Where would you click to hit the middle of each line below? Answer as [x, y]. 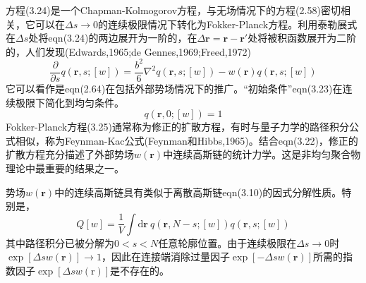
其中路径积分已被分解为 [60, 242]
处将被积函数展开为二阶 [302, 38]
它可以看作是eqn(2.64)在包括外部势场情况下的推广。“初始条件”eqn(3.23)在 [174, 88]
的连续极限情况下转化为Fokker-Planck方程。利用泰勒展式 [227, 24]
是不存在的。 [140, 270]
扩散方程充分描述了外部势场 [70, 154]
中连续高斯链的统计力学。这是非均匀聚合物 [262, 154]
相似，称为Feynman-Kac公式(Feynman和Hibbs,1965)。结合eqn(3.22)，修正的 [187, 140]
